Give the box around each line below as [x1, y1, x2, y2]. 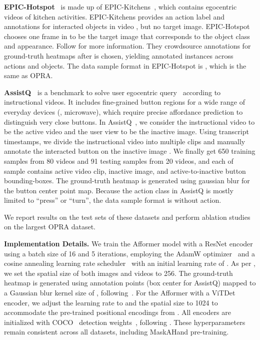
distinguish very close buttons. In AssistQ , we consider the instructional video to [4, 116, 255, 127]
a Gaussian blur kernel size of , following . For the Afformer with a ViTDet [4, 287, 235, 298]
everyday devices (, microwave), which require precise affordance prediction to [4, 106, 243, 117]
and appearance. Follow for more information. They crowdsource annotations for [4, 41, 251, 51]
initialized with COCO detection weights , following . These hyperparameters [4, 316, 245, 327]
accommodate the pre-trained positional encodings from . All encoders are [4, 307, 231, 317]
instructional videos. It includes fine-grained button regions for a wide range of [4, 97, 245, 107]
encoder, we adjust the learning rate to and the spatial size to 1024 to [4, 297, 218, 307]
